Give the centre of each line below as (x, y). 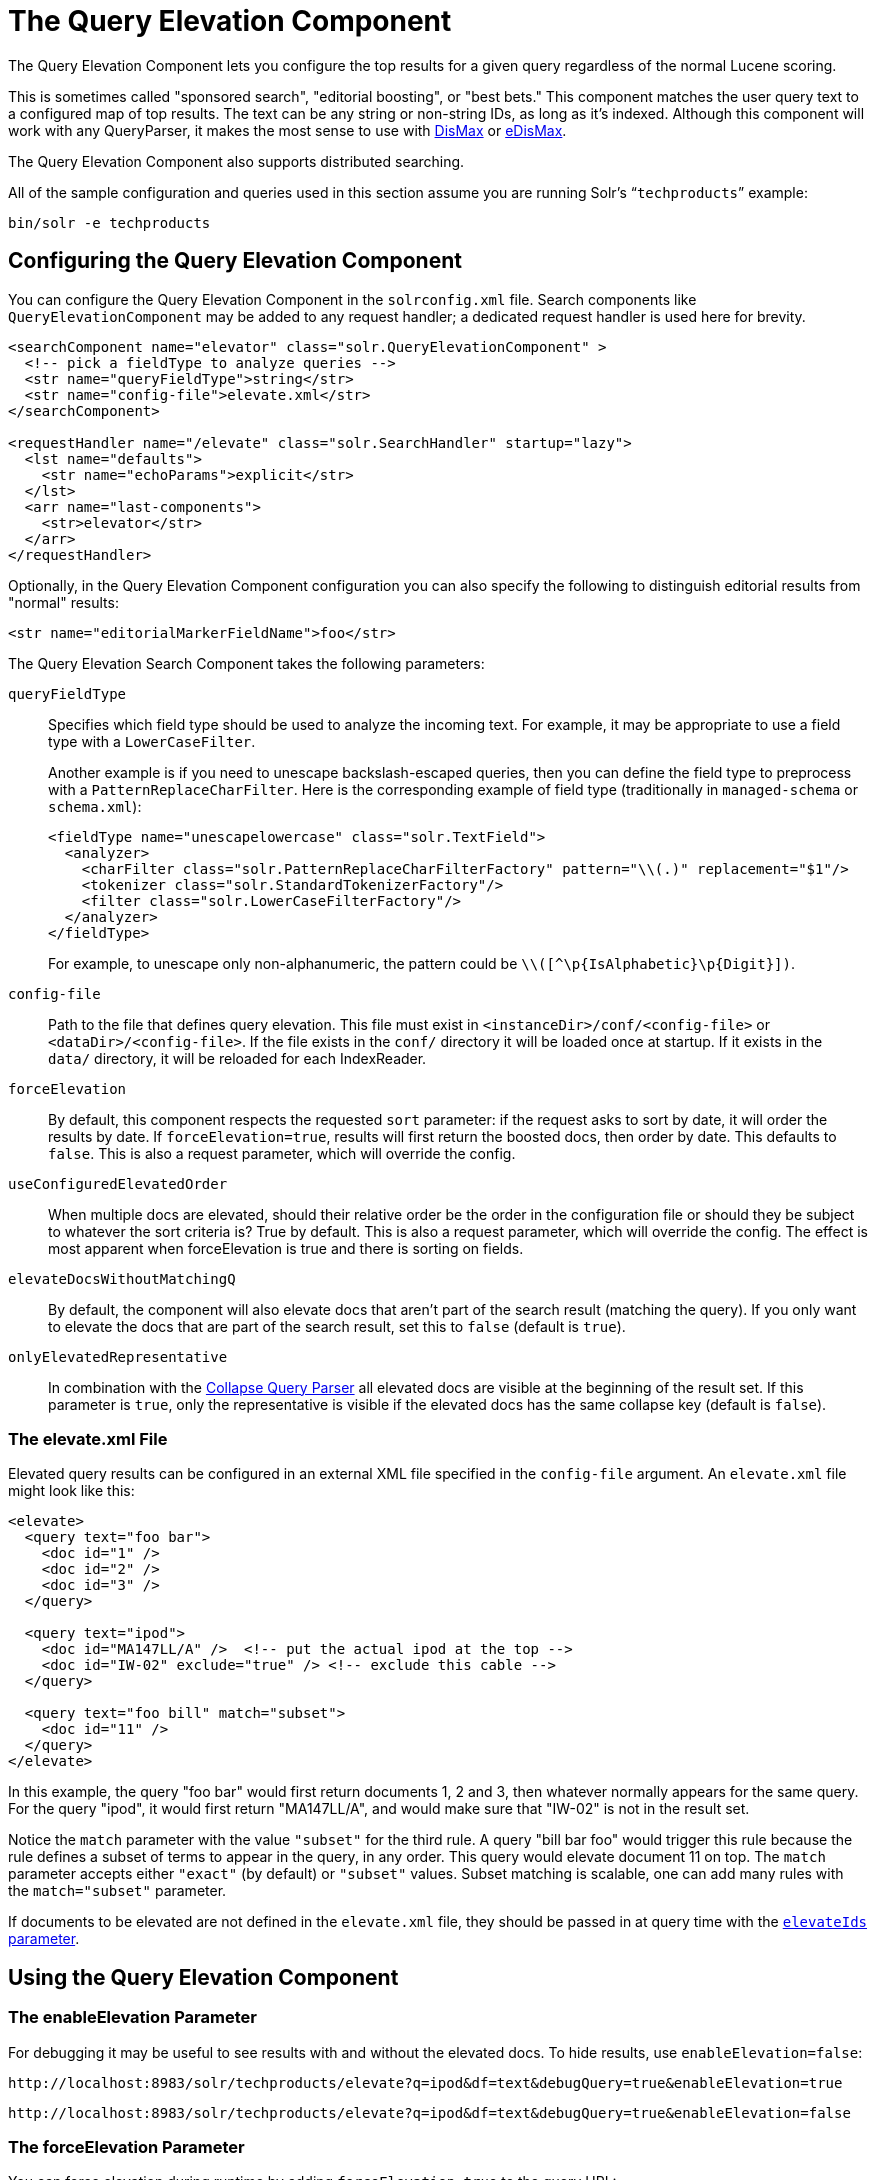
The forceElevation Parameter (126, 2146)
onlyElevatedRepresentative (118, 1356)
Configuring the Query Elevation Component (235, 261)
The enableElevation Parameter (132, 2017)
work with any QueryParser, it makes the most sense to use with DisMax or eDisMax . (287, 130)
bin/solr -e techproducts (109, 222)
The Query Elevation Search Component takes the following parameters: (246, 663)
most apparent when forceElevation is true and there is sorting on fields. (286, 1248)
